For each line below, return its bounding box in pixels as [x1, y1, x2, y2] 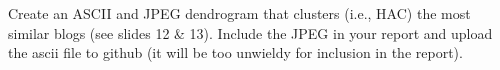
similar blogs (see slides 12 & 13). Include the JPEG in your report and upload [8, 22, 493, 43]
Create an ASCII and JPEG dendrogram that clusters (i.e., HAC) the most [8, 3, 471, 23]
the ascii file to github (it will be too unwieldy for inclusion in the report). [8, 42, 463, 63]
